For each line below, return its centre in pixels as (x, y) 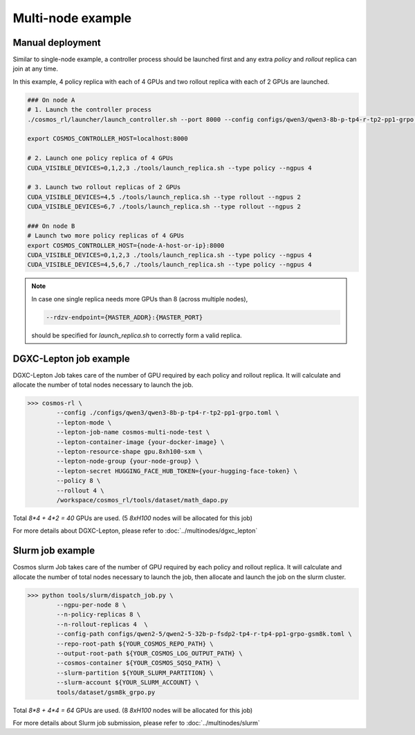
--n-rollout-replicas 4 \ (102, 624)
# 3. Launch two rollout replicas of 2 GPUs (104, 187)
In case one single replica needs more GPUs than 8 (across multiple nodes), (140, 299)
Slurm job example (54, 551)
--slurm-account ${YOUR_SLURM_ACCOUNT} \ (128, 683)
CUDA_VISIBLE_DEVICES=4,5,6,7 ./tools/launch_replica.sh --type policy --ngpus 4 (170, 265)
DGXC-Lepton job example (72, 358)
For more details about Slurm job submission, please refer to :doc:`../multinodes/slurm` (137, 723)
